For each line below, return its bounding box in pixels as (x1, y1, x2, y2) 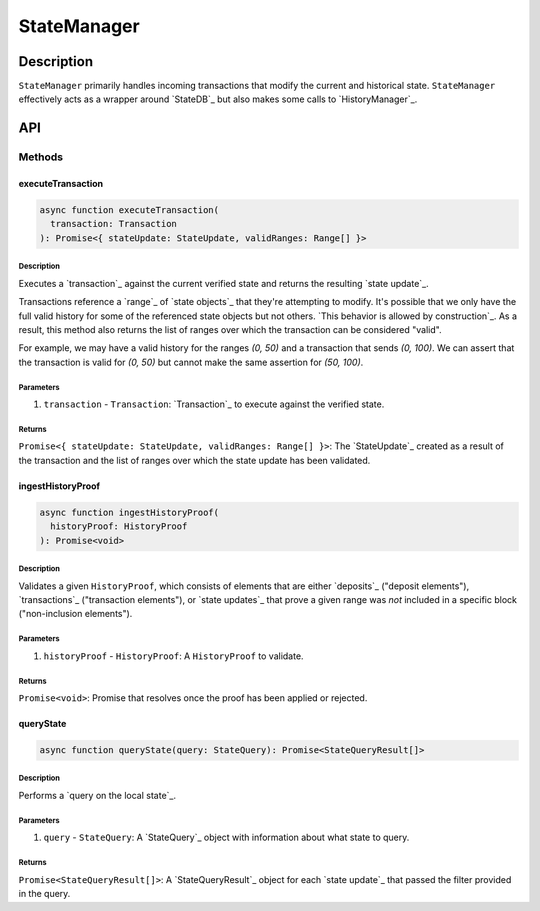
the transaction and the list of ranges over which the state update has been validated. (18, 454, 371, 466)
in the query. (18, 888, 71, 900)
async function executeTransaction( (39, 205, 220, 216)
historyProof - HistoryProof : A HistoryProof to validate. (43, 650, 304, 662)
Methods (18, 150, 64, 164)
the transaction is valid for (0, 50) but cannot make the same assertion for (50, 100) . (18, 356, 364, 368)
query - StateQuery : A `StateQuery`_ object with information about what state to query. (43, 831, 410, 844)
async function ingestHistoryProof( (39, 506, 220, 518)
